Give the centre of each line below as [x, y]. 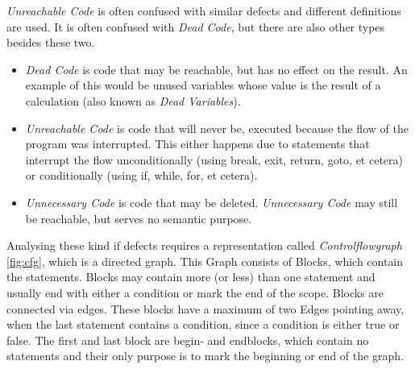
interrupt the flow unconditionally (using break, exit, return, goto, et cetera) [214, 159]
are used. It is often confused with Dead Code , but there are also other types [196, 26]
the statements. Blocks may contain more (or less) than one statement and [191, 277]
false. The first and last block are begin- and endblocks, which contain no [188, 340]
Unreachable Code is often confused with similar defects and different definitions [204, 10]
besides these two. [51, 42]
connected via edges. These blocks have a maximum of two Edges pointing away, [205, 308]
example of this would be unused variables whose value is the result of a [203, 85]
